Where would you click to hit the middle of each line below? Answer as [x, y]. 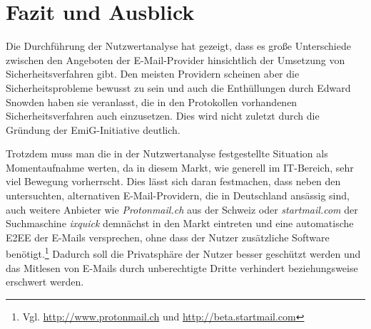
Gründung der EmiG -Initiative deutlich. [93, 129]
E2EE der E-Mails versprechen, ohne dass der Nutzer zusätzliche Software [168, 237]
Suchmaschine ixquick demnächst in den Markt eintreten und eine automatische [180, 223]
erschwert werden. [45, 282]
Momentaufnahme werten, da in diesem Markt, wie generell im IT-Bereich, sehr [180, 167]
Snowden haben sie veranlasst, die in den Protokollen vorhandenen [152, 101]
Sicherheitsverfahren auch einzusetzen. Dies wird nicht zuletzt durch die [163, 116]
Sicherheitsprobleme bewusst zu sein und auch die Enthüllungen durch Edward [178, 87]
